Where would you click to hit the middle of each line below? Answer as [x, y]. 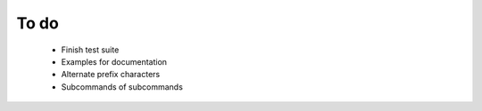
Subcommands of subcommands [122, 87]
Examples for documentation [114, 61]
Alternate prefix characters [111, 75]
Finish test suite [90, 50]
